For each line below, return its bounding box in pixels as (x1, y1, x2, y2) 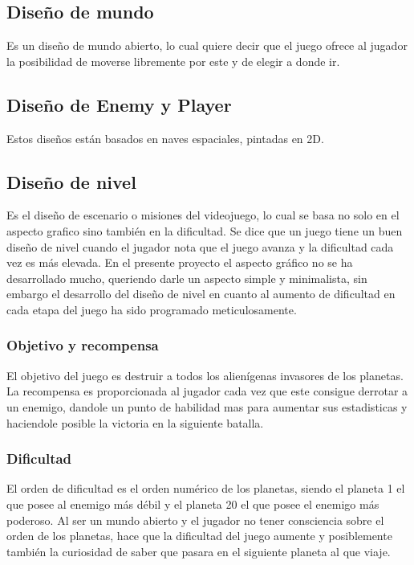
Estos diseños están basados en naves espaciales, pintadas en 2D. (6, 129, 324, 146)
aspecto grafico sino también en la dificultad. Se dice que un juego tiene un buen (6, 222, 403, 239)
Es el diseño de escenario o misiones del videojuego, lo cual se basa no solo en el (6, 207, 400, 223)
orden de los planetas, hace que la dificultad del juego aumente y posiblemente (6, 527, 392, 544)
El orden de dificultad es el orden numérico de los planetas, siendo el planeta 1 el (6, 480, 405, 497)
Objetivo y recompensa (6, 335, 159, 355)
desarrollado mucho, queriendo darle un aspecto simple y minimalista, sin (6, 269, 367, 286)
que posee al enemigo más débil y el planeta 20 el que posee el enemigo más (6, 495, 379, 512)
